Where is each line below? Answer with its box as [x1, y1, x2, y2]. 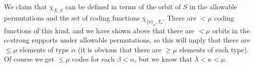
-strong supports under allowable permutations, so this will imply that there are [8, 35, 250, 45]
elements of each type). [179, 44, 249, 54]
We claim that [4, 1, 47, 11]
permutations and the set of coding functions [4, 12, 140, 22]
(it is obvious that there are [78, 44, 162, 54]
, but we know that [134, 54, 192, 64]
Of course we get [4, 54, 54, 64]
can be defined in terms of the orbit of [65, 1, 181, 11]
